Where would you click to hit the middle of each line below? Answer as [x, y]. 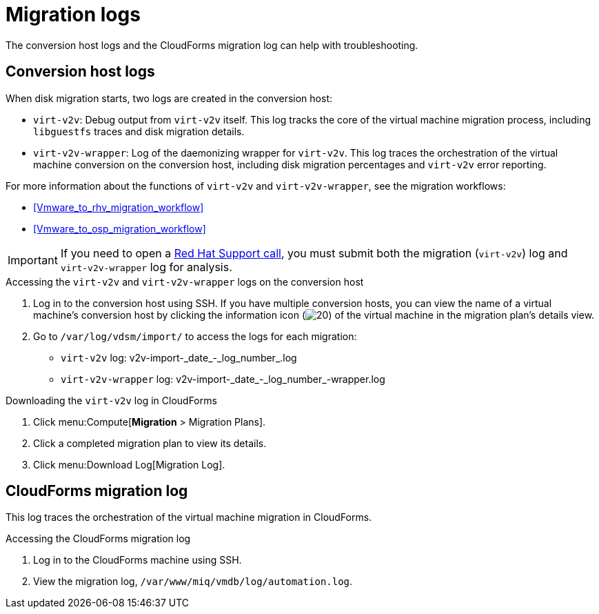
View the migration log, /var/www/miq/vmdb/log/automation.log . [193, 582]
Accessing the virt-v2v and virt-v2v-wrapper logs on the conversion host [185, 281]
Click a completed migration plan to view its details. [150, 443]
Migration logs [73, 14]
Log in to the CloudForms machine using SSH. [138, 560]
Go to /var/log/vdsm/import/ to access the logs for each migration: [195, 336]
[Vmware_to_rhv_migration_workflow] [119, 207]
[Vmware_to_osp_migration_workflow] [120, 228]
